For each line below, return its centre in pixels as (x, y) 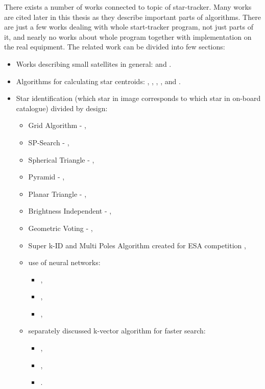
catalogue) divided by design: (62, 108)
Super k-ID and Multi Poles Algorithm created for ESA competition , (137, 245)
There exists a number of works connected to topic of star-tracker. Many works (128, 7)
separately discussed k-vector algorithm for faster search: (117, 331)
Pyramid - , (46, 177)
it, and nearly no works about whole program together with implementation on (128, 36)
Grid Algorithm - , (57, 125)
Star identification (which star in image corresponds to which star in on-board (138, 98)
